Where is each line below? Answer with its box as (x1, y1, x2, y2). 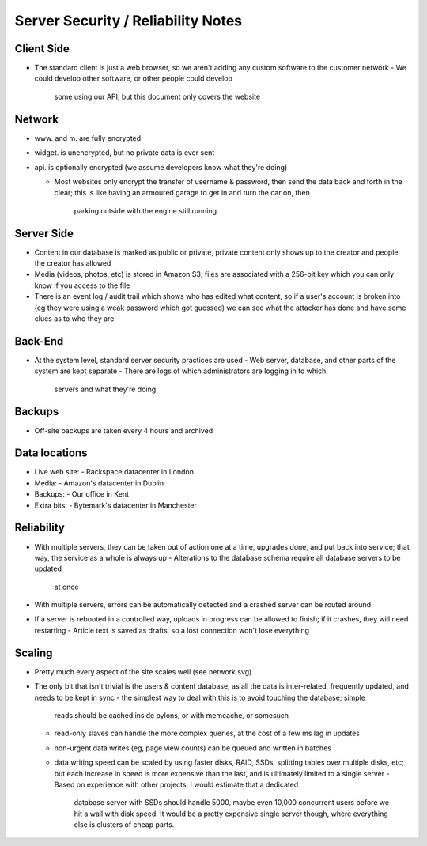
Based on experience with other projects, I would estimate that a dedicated (54, 780, 299, 789)
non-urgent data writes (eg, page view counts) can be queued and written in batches (54, 743, 332, 753)
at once (54, 582, 79, 591)
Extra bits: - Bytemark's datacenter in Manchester (34, 500, 198, 510)
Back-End (14, 334, 64, 348)
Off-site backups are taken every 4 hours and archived (34, 425, 213, 435)
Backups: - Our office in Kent (34, 489, 130, 499)
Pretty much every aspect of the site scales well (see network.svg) (34, 667, 252, 676)
